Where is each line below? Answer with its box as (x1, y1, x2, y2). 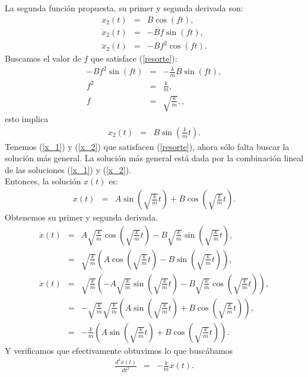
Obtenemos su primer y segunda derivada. (5, 211, 158, 223)
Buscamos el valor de (5, 52, 81, 65)
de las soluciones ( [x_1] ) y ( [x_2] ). (5, 163, 131, 175)
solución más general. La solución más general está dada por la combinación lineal (5, 152, 304, 164)
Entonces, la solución (5, 175, 81, 187)
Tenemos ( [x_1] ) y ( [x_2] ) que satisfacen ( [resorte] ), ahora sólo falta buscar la (5, 140, 290, 152)
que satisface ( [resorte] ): (90, 52, 177, 65)
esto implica (5, 113, 49, 125)
